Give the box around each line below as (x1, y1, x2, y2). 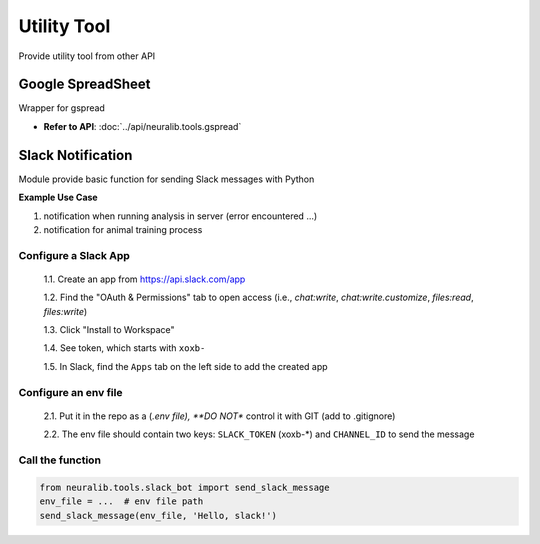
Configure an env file (18, 385, 123, 399)
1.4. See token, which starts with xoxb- (43, 342, 206, 354)
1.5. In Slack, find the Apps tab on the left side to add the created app (43, 360, 329, 372)
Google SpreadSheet (18, 76, 151, 93)
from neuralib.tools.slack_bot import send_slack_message (39, 481, 330, 493)
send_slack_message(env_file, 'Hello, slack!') (39, 510, 277, 521)
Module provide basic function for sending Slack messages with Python (18, 173, 315, 185)
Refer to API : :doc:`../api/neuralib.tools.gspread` (43, 120, 242, 132)
